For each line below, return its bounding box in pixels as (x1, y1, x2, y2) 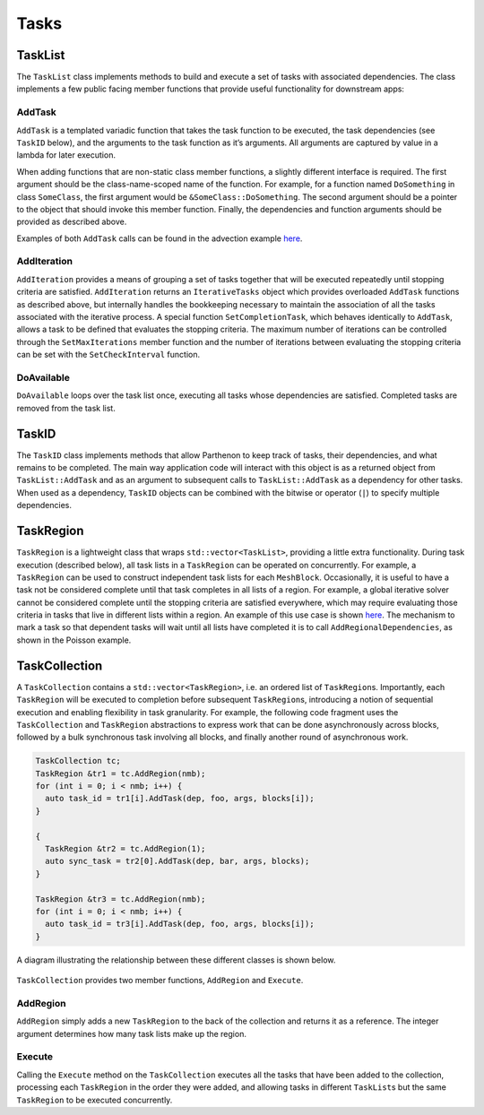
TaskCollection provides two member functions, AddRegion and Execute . (16, 975, 304, 986)
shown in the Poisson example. (16, 635, 132, 645)
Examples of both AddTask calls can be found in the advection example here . (16, 233, 303, 244)
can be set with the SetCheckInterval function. (16, 350, 201, 360)
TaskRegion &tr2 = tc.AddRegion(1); (45, 843, 206, 854)
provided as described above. (16, 216, 127, 228)
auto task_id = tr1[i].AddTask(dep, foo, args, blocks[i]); (45, 793, 315, 804)
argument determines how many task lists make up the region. (16, 1028, 246, 1039)
